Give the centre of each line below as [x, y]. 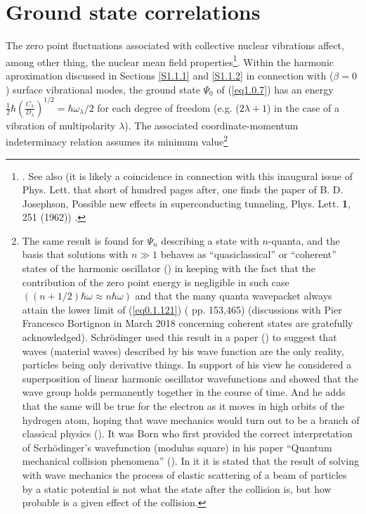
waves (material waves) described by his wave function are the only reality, [183, 351]
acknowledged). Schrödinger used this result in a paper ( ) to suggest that [179, 337]
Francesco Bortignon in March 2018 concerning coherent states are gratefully [188, 323]
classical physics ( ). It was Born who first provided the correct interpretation [187, 433]
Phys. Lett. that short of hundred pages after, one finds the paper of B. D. [183, 189]
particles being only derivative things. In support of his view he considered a [187, 365]
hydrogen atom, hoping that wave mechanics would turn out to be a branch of [191, 419]
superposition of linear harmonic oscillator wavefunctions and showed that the [190, 378]
